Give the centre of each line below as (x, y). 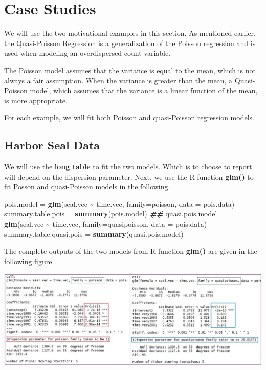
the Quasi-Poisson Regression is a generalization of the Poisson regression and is (130, 43)
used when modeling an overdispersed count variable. (87, 53)
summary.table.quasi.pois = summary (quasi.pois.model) (94, 234)
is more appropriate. (36, 100)
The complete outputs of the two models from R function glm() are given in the (131, 251)
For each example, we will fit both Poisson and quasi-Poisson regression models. (129, 117)
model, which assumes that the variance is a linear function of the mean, (144, 90)
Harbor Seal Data (52, 145)
